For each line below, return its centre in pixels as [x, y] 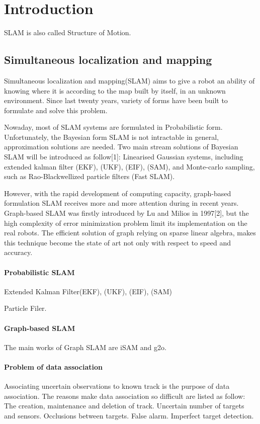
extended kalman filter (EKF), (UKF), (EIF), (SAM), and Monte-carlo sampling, [129, 166]
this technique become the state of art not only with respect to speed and [118, 242]
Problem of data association [53, 366]
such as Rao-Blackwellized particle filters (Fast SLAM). [90, 176]
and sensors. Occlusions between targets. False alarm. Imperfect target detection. [129, 415]
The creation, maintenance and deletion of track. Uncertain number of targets [124, 406]
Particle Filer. [25, 308]
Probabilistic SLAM [39, 272]
